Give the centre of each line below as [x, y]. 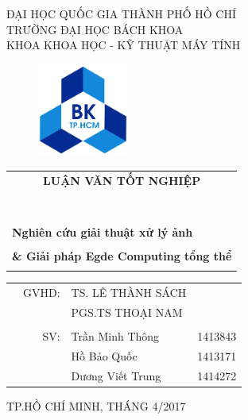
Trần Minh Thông [115, 336]
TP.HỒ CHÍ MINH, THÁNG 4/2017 [96, 405]
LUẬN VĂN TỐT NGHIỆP [122, 180]
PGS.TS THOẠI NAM [127, 312]
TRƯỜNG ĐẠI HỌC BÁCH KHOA [95, 29]
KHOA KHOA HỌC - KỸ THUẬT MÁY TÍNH [124, 45]
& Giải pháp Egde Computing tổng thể [122, 256]
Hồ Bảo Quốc [104, 355]
